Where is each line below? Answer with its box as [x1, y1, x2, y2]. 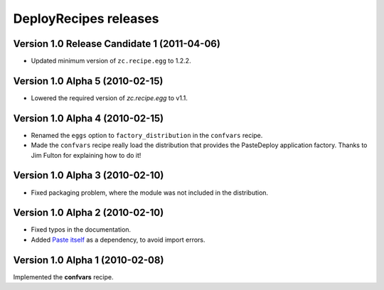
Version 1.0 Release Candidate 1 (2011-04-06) [13, 38, 220, 50]
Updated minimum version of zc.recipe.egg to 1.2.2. [31, 57, 191, 65]
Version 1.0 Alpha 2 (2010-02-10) [13, 207, 164, 219]
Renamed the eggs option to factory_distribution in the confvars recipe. [31, 131, 263, 139]
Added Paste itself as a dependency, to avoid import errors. [31, 235, 206, 244]
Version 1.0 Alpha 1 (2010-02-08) [13, 254, 164, 266]
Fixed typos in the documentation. [31, 225, 132, 234]
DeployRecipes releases [13, 11, 159, 26]
